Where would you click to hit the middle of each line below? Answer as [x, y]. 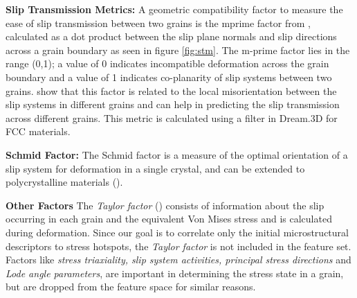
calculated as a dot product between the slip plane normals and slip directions [171, 36]
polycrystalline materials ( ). [64, 182]
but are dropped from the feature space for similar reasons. [131, 287]
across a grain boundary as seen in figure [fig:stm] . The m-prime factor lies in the [178, 50]
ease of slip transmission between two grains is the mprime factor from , [158, 23]
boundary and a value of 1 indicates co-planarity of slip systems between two [169, 77]
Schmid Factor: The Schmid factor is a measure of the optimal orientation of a [177, 154]
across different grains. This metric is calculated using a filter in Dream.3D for [172, 117]
